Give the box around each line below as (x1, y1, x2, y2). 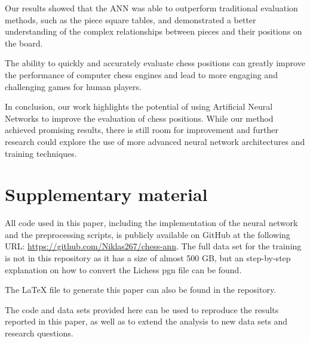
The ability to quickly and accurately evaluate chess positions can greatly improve (5, 57, 305, 69)
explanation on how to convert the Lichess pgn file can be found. (5, 263, 242, 276)
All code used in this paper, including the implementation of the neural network (5, 217, 298, 229)
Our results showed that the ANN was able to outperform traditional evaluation (5, 2, 298, 14)
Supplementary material (5, 182, 208, 206)
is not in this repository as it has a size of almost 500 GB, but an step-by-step (5, 252, 291, 264)
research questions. (5, 327, 73, 339)
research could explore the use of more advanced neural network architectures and (5, 135, 305, 147)
